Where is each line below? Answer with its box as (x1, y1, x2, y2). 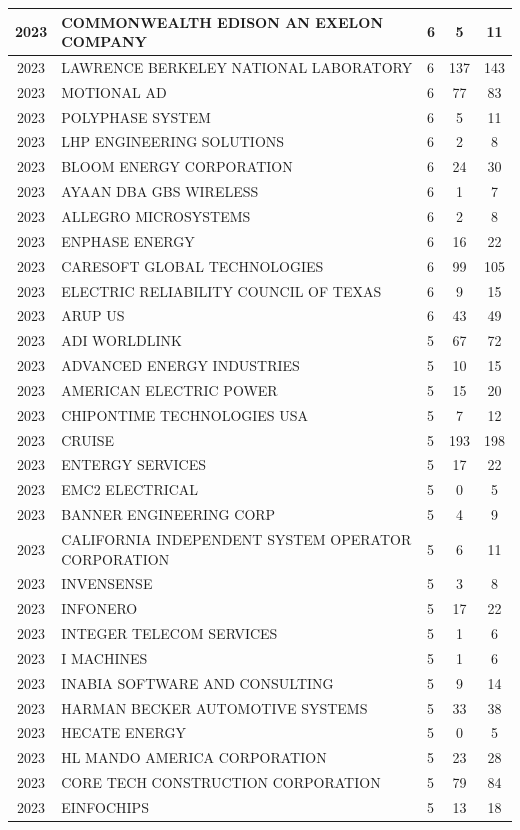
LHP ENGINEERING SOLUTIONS (61, 131, 285, 152)
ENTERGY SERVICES (61, 454, 206, 475)
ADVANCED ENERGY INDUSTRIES (61, 355, 300, 376)
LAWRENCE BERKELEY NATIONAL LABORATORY (61, 56, 413, 77)
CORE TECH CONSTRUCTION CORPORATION (61, 772, 381, 793)
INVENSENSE (61, 573, 153, 594)
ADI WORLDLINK (61, 330, 182, 351)
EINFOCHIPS (61, 797, 149, 817)
